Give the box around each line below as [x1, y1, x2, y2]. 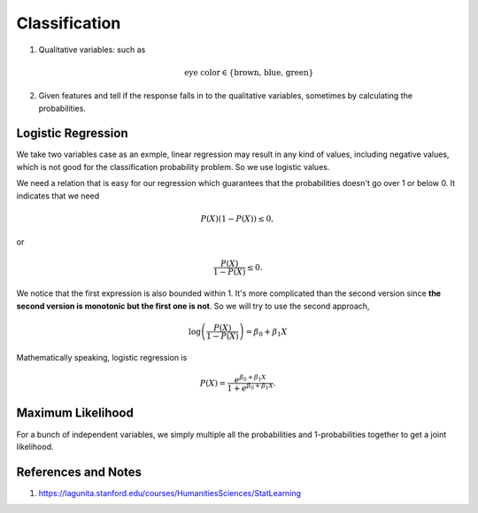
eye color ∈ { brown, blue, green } [184, 67, 314, 77]
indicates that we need [16, 190, 100, 201]
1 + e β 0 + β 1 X [227, 382, 274, 393]
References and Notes [16, 464, 142, 479]
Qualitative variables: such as [38, 44, 146, 55]
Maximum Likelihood [16, 406, 135, 421]
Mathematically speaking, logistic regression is [16, 352, 188, 362]
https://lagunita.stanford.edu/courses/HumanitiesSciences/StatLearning [38, 487, 301, 498]
